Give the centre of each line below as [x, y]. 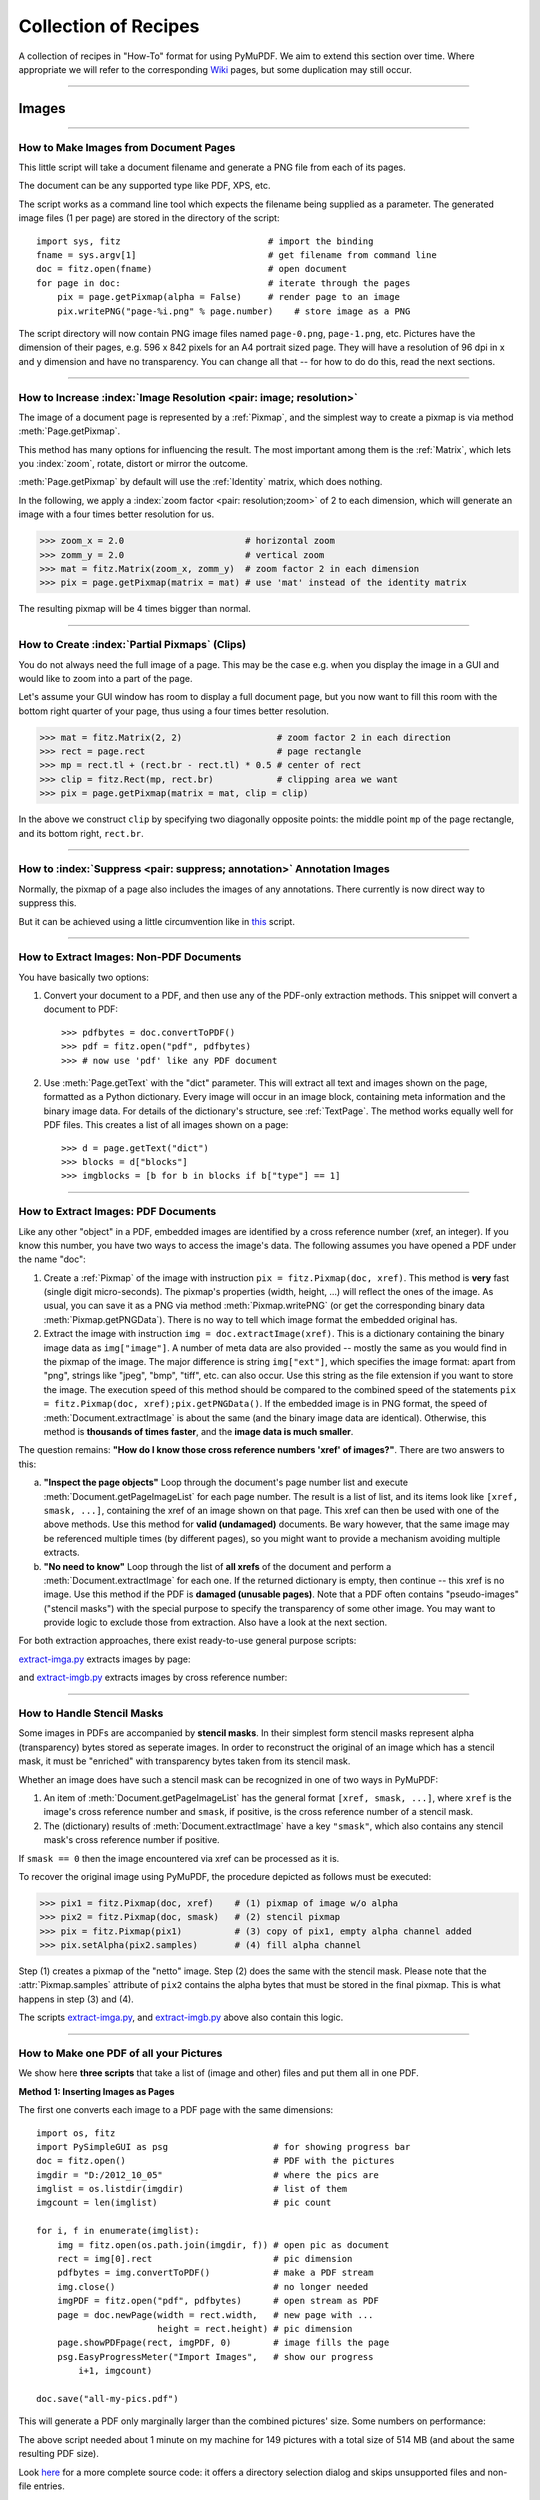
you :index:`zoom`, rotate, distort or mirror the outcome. [133, 464]
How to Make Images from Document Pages [127, 147]
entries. [49, 2486]
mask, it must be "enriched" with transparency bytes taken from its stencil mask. [184, 1761]
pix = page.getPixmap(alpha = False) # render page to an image [228, 297]
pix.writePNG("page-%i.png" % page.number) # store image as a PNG [233, 311]
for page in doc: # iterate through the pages [223, 283]
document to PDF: [81, 1009]
